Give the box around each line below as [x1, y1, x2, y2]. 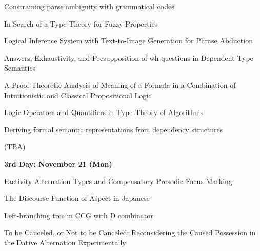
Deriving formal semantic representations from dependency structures [4, 124, 223, 134]
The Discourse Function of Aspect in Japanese [4, 193, 150, 203]
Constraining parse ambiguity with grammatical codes [4, 1, 174, 11]
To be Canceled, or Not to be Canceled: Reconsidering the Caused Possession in [4, 227, 256, 238]
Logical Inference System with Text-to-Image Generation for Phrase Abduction [4, 35, 253, 46]
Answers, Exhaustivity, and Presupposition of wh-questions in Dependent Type [4, 52, 253, 63]
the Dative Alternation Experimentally [4, 237, 126, 247]
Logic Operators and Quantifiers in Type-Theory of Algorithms [4, 107, 203, 118]
